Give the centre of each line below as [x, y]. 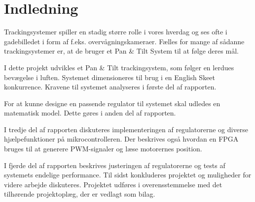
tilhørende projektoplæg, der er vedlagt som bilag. [80, 194]
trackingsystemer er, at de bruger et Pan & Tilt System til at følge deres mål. [121, 51]
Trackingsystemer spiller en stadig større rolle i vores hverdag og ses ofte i [116, 32]
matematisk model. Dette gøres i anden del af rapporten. [90, 113]
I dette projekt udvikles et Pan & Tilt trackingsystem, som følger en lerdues [119, 67]
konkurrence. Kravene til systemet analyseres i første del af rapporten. [110, 87]
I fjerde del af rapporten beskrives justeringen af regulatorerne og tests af [115, 165]
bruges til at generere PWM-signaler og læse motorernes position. [103, 149]
